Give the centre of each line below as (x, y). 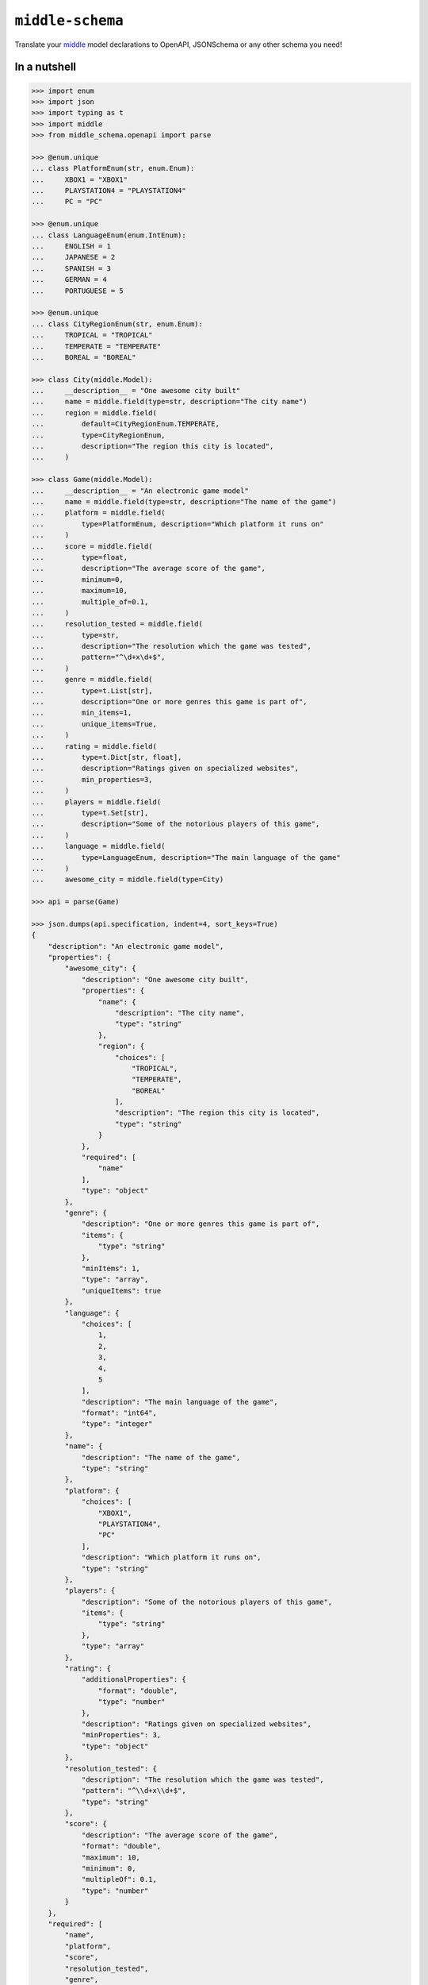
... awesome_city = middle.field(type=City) (128, 880)
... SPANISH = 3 (71, 268)
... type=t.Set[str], (90, 813)
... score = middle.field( (92, 546)
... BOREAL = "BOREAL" (84, 357)
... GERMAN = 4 (69, 279)
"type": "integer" (117, 1424)
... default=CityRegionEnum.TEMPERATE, (125, 424)
